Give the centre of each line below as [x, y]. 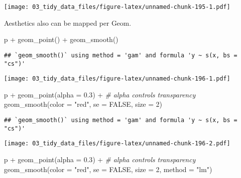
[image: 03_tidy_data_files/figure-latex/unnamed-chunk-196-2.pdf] [117, 144]
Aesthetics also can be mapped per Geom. [68, 22]
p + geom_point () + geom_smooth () [61, 39]
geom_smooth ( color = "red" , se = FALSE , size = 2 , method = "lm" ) [108, 169]
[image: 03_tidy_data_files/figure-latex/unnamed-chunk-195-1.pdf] [117, 7]
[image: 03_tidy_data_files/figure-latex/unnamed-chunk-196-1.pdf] [117, 79]
